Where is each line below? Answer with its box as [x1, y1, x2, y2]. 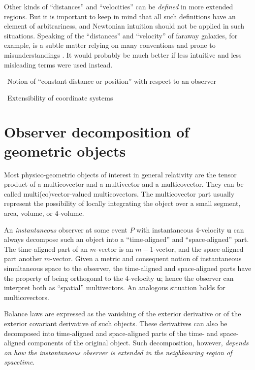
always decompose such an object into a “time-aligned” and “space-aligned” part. [4, 234, 249, 244]
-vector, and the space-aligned [153, 243, 244, 254]
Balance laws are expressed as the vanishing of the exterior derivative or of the [4, 308, 241, 319]
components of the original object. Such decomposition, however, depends [28, 337, 249, 348]
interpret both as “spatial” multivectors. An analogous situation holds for [4, 282, 225, 293]
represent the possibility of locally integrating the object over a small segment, [4, 198, 241, 208]
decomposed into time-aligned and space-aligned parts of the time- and [4, 328, 218, 338]
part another [4, 253, 42, 264]
